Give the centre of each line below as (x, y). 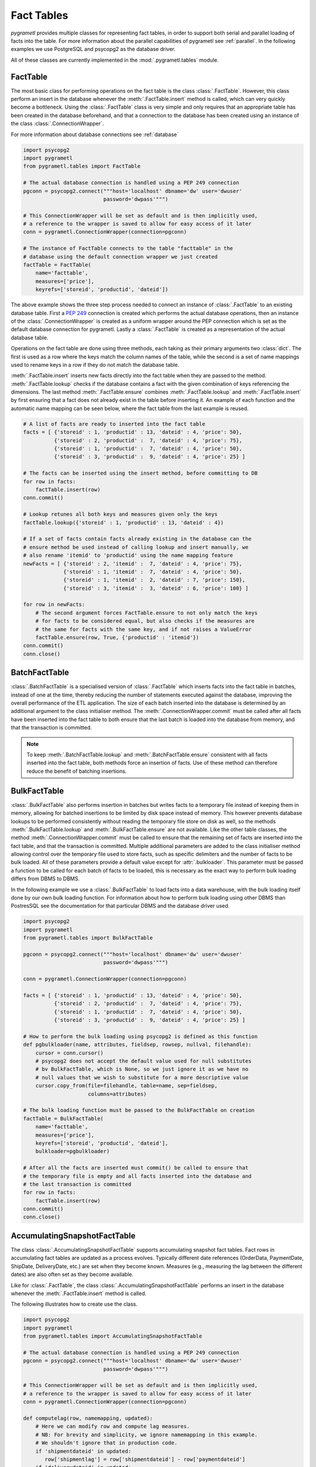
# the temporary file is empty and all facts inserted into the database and (137, 1176)
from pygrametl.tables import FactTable (82, 166)
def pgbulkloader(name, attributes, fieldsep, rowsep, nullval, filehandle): (137, 1045)
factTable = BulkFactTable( (63, 1118)
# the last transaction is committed (77, 1184)
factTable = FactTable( (57, 265)
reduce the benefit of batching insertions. (77, 771)
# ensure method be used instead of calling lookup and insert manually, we (136, 547)
